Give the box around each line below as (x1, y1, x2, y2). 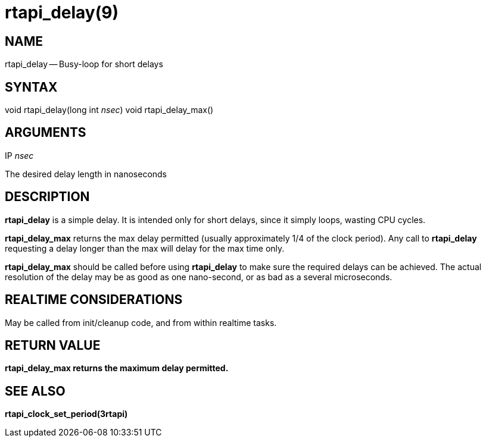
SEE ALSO (5, 383, 66, 399)
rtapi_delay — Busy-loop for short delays (5, 59, 163, 70)
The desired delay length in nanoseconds (5, 168, 167, 179)
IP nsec (5, 150, 34, 161)
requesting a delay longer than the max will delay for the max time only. (5, 243, 285, 253)
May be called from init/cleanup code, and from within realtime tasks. (5, 317, 277, 328)
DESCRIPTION (5, 189, 90, 205)
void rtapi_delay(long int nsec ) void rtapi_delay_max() (5, 105, 214, 115)
